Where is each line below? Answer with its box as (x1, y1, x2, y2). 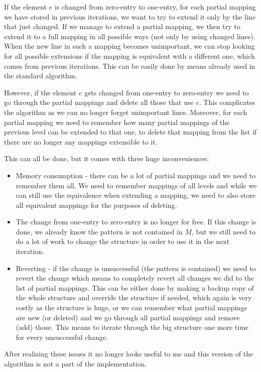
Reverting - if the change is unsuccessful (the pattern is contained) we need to (16, 263, 256, 273)
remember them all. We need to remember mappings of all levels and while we (16, 180, 257, 190)
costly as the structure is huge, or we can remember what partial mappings (16, 302, 247, 313)
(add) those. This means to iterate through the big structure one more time (16, 322, 249, 332)
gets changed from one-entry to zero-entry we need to (84, 87, 249, 97)
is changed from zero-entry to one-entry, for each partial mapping (55, 2, 256, 12)
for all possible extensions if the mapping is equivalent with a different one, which (4, 50, 255, 61)
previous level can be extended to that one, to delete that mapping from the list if (4, 127, 257, 137)
